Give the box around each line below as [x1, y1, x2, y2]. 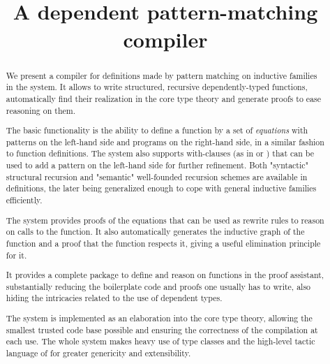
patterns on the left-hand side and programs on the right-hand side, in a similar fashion [6, 136, 324, 147]
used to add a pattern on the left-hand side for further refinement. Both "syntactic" [6, 159, 309, 171]
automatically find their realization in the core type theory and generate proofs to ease [6, 92, 321, 104]
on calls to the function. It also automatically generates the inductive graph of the [6, 226, 305, 238]
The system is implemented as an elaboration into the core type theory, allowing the [6, 312, 313, 323]
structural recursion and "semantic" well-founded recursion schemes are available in [6, 170, 308, 182]
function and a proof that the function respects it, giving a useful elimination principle [6, 237, 321, 249]
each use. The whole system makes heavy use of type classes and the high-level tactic [6, 335, 315, 347]
